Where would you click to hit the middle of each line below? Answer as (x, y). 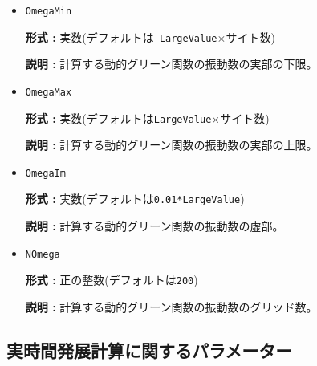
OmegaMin (49, 11)
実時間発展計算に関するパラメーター (150, 350)
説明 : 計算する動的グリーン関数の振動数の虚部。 (154, 226)
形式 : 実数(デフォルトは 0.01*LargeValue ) (135, 199)
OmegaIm (45, 173)
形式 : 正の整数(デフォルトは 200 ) (112, 280)
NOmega (43, 254)
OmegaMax (49, 92)
